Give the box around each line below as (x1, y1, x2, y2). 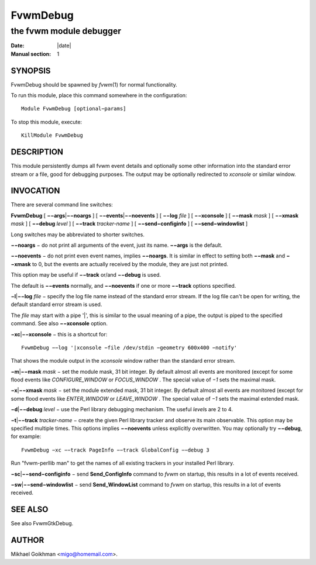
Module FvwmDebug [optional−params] (21, 105, 126, 112)
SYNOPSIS (11, 66, 51, 75)
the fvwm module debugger (11, 26, 122, 36)
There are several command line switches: (11, 201, 114, 208)
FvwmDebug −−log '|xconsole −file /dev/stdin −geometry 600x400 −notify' (21, 344, 238, 351)
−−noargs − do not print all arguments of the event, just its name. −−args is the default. (11, 242, 222, 249)
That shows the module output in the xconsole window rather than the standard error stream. (11, 357, 236, 364)
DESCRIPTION (11, 147, 64, 157)
